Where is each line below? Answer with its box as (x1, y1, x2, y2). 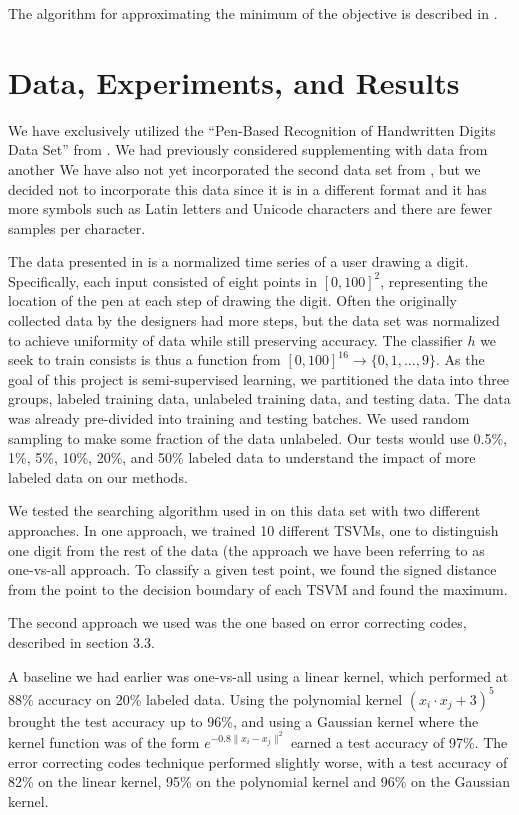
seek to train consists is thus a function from (8, 349, 281, 370)
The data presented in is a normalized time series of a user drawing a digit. (8, 251, 469, 272)
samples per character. (8, 217, 146, 238)
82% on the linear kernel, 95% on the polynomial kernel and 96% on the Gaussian (8, 771, 511, 792)
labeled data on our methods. (8, 466, 188, 487)
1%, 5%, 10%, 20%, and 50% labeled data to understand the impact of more (8, 447, 476, 468)
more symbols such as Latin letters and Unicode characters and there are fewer (8, 198, 493, 219)
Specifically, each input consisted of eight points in (8, 270, 318, 291)
